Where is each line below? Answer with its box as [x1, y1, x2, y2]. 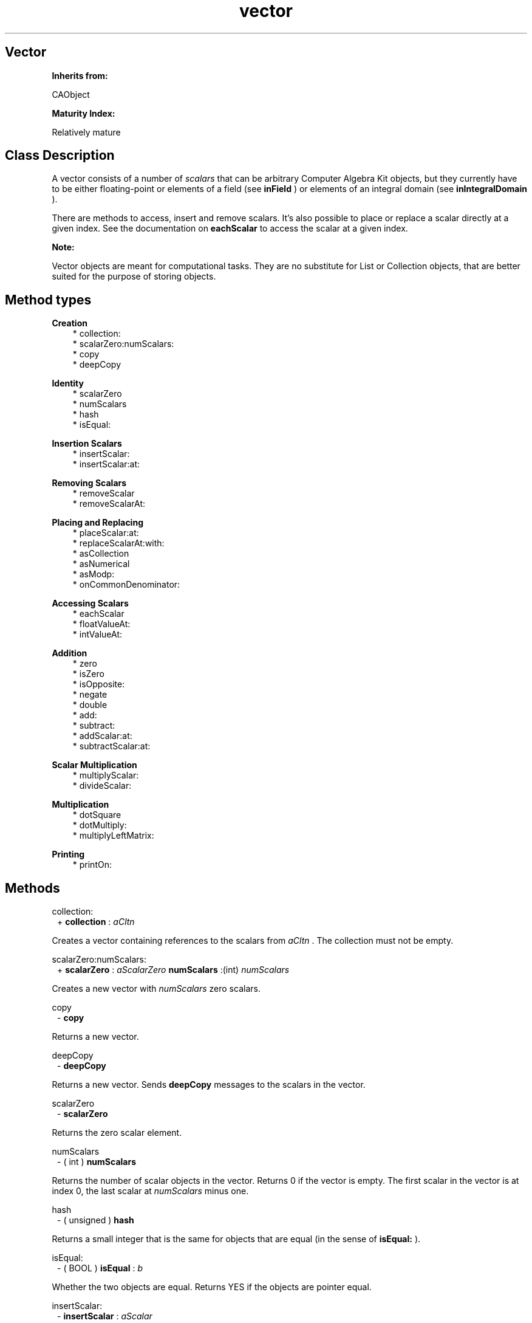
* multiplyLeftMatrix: [72, 830, 154, 841]
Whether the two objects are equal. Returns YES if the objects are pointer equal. [52, 1282, 372, 1293]
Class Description [5, 148, 115, 163]
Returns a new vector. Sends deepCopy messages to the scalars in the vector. [52, 1079, 366, 1090]
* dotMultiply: [72, 820, 127, 831]
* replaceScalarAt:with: [72, 538, 165, 549]
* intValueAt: [72, 629, 123, 640]
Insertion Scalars [52, 438, 122, 449]
